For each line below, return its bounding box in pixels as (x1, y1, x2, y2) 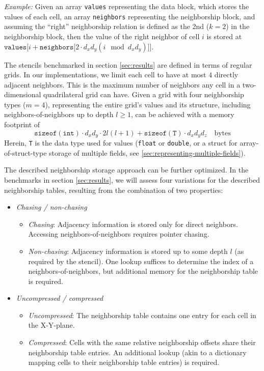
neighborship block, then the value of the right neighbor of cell (4, 31, 200, 41)
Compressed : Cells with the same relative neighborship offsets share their (28, 337, 256, 348)
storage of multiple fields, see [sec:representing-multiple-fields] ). (49, 147, 246, 158)
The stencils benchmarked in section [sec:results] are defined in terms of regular (4, 59, 252, 70)
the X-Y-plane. (28, 320, 75, 330)
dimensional (4, 89, 41, 100)
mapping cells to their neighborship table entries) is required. (28, 357, 220, 367)
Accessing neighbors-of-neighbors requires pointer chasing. (28, 229, 209, 239)
